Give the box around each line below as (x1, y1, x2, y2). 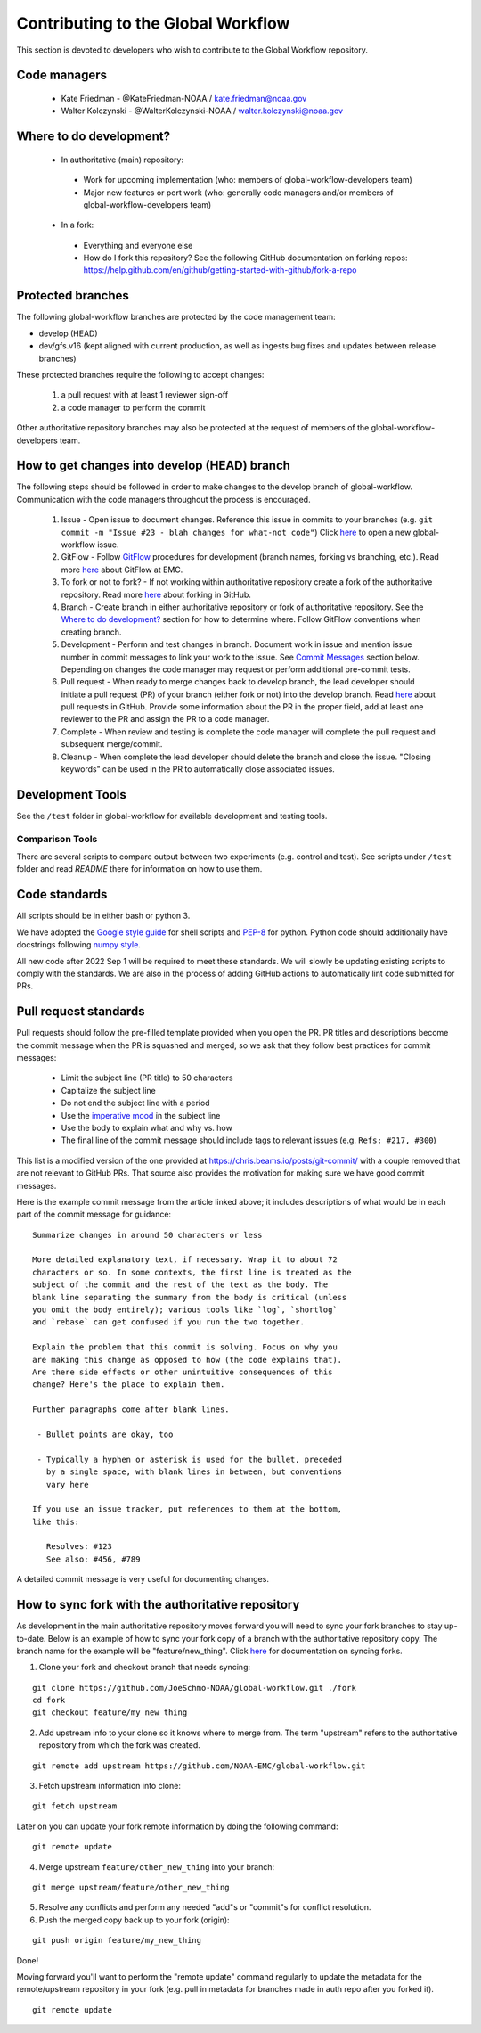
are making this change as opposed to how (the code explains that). (32, 1355, 343, 1365)
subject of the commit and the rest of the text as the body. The (32, 1280, 329, 1290)
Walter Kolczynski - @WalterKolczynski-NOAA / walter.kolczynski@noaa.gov (61, 105, 343, 116)
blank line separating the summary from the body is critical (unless (32, 1292, 347, 1302)
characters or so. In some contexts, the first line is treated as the (32, 1267, 352, 1277)
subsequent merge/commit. (61, 739, 163, 750)
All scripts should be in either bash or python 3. (16, 910, 191, 922)
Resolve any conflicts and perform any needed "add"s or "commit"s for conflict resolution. (38, 1902, 371, 1913)
